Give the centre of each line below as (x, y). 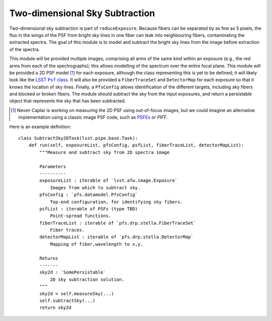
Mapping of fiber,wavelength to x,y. (97, 244)
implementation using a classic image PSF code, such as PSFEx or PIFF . (93, 117)
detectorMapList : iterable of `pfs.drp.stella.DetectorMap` (117, 237)
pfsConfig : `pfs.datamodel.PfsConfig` (89, 195)
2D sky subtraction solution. (87, 279)
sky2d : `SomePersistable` (73, 272)
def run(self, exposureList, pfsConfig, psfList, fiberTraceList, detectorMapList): (136, 145)
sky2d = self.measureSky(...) (77, 293)
